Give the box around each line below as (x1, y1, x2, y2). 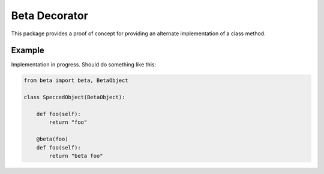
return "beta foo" (49, 152, 103, 159)
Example (11, 45, 44, 56)
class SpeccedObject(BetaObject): (23, 94, 125, 101)
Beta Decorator (11, 9, 88, 22)
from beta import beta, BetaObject (23, 77, 128, 84)
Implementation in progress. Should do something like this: (11, 61, 156, 68)
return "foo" (49, 119, 88, 126)
